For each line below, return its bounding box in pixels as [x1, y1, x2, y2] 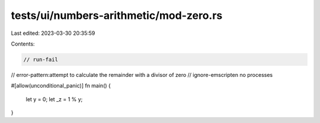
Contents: [11, 40, 35, 47]
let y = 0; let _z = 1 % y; [25, 95, 83, 103]
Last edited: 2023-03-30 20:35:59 [11, 30, 95, 37]
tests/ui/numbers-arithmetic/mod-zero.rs [11, 9, 223, 22]
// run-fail [23, 56, 59, 63]
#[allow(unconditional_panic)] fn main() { [11, 82, 111, 89]
